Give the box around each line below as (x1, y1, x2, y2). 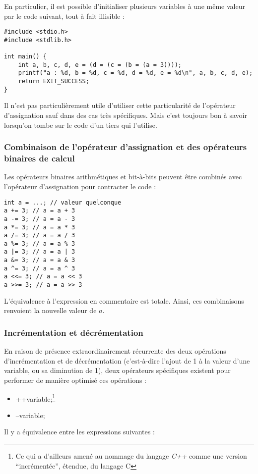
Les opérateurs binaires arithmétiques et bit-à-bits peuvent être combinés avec (4, 171, 242, 182)
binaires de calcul (4, 152, 75, 164)
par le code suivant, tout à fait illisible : (4, 10, 125, 21)
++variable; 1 (15, 392, 56, 404)
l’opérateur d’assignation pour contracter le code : (4, 181, 156, 191)
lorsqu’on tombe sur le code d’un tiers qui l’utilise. (4, 119, 157, 130)
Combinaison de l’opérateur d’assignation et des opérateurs (4, 141, 247, 153)
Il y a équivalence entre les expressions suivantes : (4, 426, 155, 437)
